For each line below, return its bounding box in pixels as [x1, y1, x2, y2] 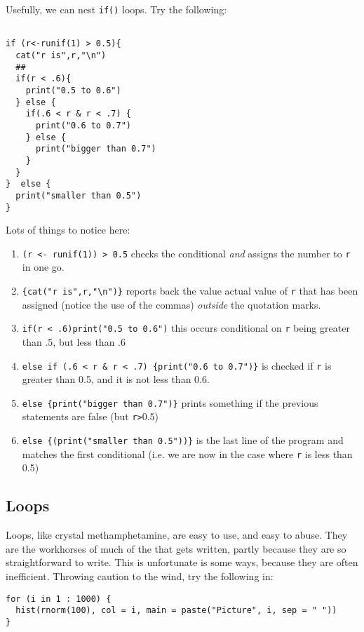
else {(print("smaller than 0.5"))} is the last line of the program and [22, 433, 344, 448]
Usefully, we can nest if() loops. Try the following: [6, 2, 227, 16]
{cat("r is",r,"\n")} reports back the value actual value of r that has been [22, 283, 358, 297]
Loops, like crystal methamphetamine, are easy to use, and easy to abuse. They [6, 527, 348, 542]
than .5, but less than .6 [22, 334, 126, 349]
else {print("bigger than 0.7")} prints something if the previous [22, 395, 318, 410]
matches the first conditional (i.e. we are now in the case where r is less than [22, 446, 353, 461]
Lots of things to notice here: [6, 222, 130, 237]
